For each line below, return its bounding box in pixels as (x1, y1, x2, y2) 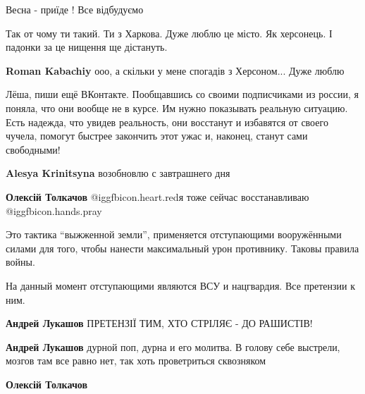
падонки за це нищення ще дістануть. (6, 39, 168, 54)
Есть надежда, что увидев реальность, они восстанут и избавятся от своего (6, 114, 328, 129)
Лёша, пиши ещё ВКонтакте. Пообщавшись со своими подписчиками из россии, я (6, 87, 359, 101)
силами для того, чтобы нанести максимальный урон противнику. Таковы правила (6, 240, 359, 255)
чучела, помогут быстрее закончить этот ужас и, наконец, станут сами (6, 128, 308, 143)
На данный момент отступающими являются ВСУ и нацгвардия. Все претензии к (6, 278, 356, 293)
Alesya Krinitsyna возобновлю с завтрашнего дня (6, 166, 230, 180)
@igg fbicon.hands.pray (6, 203, 102, 218)
